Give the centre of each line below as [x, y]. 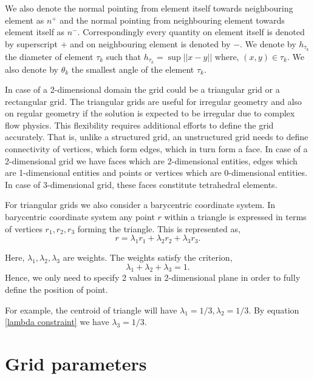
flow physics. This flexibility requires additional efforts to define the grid [139, 125]
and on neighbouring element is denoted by [150, 43]
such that [124, 56]
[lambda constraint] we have [57, 322]
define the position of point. [56, 289]
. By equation [274, 310]
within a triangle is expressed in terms [235, 217]
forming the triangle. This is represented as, [159, 228]
